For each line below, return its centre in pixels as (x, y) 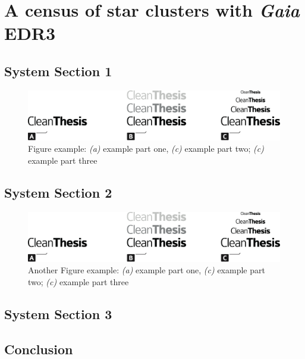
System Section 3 (58, 314)
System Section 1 (58, 71)
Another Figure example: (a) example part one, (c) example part (147, 270)
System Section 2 (58, 192)
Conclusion (39, 349)
